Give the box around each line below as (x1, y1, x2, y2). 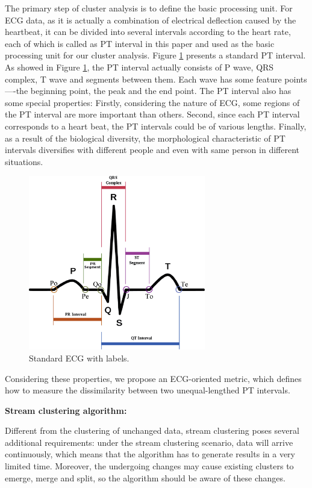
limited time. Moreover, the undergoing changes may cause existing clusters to (5, 460, 294, 472)
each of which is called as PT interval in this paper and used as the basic (5, 37, 275, 49)
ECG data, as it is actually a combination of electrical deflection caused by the (5, 13, 296, 26)
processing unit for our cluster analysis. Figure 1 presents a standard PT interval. (5, 49, 306, 61)
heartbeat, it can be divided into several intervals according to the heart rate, (5, 25, 291, 38)
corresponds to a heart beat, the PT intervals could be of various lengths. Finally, (5, 119, 307, 132)
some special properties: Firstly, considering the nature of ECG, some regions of (5, 96, 300, 108)
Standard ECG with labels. (29, 351, 129, 364)
